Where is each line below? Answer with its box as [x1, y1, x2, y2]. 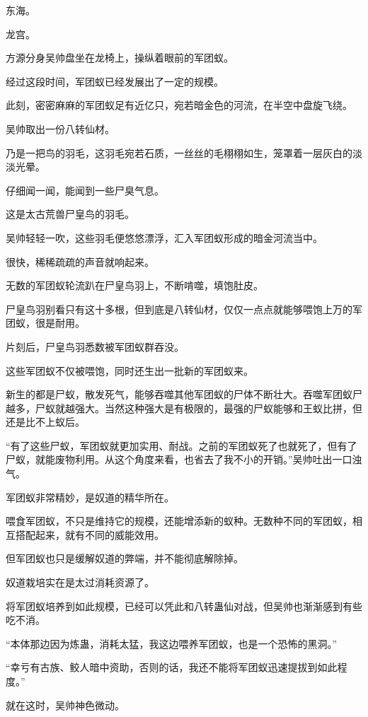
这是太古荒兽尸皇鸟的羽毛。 [6, 206, 134, 221]
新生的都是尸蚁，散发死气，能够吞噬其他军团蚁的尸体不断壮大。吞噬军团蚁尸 [6, 387, 362, 402]
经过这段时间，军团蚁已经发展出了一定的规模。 [6, 74, 224, 88]
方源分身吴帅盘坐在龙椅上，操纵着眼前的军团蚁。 [6, 50, 234, 65]
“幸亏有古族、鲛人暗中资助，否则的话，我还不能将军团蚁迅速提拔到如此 [6, 660, 338, 675]
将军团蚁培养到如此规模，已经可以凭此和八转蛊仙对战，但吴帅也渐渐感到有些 [6, 598, 362, 613]
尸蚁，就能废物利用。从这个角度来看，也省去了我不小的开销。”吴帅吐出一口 [6, 452, 352, 467]
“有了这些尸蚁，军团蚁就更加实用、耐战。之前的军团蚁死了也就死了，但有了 [6, 438, 357, 453]
